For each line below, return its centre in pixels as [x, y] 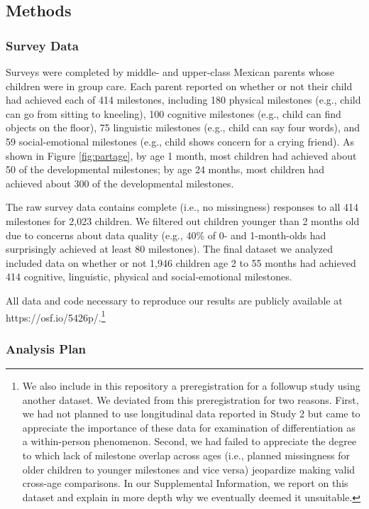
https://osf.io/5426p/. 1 [56, 316]
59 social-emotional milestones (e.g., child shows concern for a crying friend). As [180, 141]
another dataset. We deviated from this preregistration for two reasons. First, [191, 399]
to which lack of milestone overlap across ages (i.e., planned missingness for [186, 455]
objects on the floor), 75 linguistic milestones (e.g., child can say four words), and [183, 127]
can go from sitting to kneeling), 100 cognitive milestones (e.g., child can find [174, 113]
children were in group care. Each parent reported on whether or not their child [179, 86]
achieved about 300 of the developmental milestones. [120, 183]
